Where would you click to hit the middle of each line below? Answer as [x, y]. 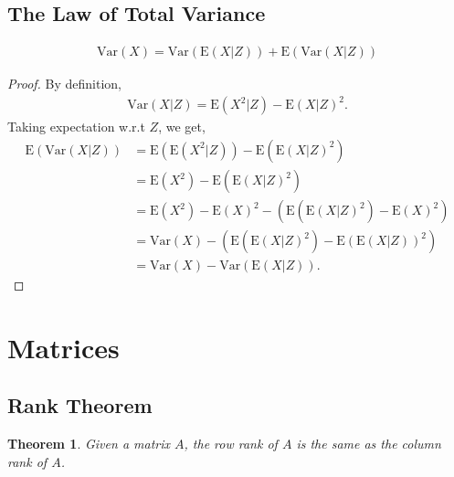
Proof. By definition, [64, 84]
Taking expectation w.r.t [76, 127]
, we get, [182, 127]
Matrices [63, 347]
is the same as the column [369, 444]
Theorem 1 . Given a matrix [89, 444]
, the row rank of [231, 444]
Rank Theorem [80, 405]
